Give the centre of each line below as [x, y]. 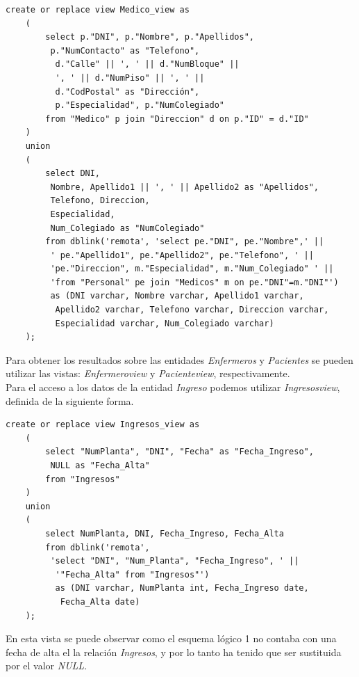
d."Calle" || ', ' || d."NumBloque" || [147, 64]
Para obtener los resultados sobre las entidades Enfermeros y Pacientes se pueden [179, 359]
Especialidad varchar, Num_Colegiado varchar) [165, 323]
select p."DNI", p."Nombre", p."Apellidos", [150, 37]
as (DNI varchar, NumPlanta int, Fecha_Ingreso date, [182, 588]
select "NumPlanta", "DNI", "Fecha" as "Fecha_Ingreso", [179, 452]
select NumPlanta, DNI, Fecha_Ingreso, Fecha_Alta [165, 533]
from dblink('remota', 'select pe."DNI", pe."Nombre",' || [185, 242]
